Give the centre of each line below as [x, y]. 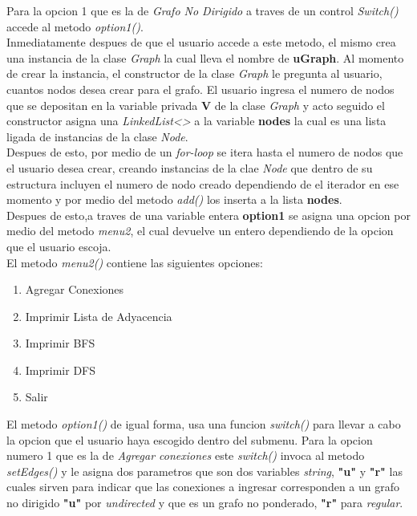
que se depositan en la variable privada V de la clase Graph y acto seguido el [196, 105]
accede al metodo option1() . [75, 26]
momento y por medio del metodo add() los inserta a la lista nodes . [174, 199]
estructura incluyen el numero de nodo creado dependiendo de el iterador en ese [203, 183]
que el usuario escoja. [59, 246]
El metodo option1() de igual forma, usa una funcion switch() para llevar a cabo [204, 424]
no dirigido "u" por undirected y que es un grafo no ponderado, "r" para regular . [205, 503]
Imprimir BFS [60, 343]
